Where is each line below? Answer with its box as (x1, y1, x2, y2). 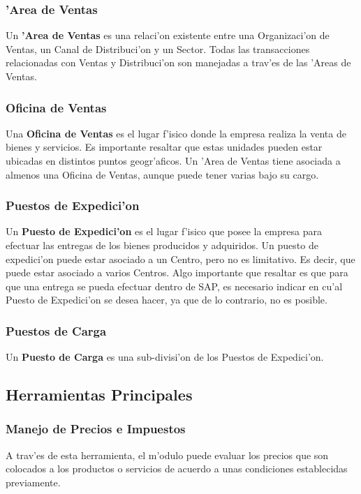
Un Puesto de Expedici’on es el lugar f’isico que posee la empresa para (6, 224, 322, 239)
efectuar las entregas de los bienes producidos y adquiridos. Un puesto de (6, 238, 318, 252)
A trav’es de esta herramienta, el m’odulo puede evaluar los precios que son (6, 447, 329, 462)
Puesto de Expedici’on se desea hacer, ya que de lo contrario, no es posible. (6, 292, 327, 307)
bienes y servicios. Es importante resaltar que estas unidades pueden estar (6, 140, 323, 154)
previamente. (6, 474, 61, 489)
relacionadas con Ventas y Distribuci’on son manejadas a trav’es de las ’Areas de (6, 55, 351, 70)
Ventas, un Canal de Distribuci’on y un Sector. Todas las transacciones (6, 41, 310, 56)
